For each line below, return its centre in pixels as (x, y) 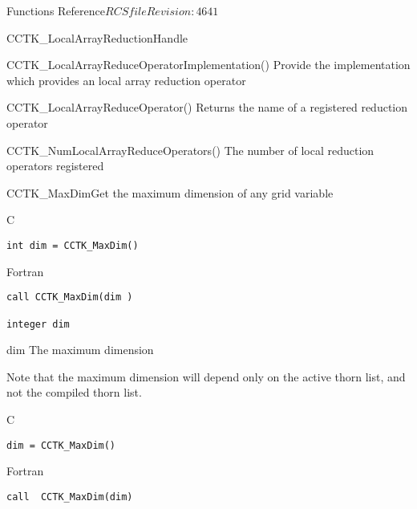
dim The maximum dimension (80, 350)
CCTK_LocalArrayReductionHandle (97, 37)
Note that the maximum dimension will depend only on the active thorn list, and (206, 376)
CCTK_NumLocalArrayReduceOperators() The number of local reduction (190, 150)
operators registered (55, 166)
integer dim (38, 324)
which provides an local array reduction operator (126, 80)
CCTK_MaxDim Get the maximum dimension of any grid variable (170, 192)
